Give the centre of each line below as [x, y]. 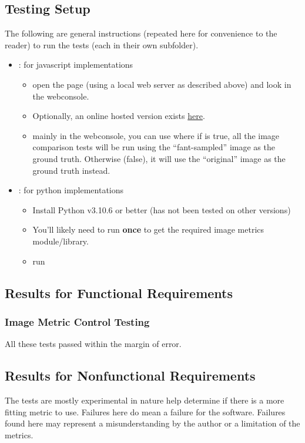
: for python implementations [71, 190]
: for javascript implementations [76, 65]
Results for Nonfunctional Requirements [130, 376]
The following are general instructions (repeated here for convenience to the [141, 33]
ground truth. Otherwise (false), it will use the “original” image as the [159, 158]
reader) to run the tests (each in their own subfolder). [102, 44]
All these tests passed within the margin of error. [93, 344]
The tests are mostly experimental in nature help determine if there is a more [145, 400]
